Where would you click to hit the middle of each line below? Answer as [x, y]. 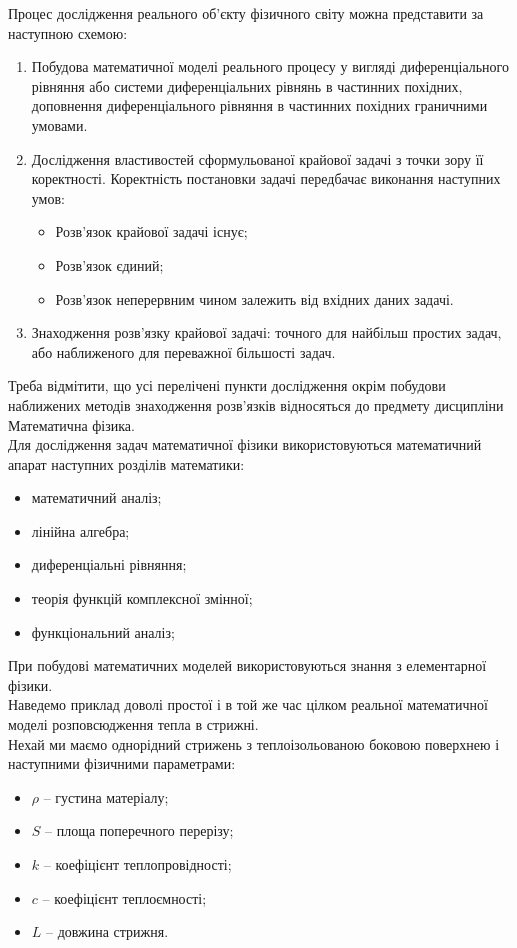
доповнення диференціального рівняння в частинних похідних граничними [259, 105]
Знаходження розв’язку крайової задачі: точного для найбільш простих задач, [266, 332]
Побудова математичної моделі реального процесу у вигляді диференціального [270, 66]
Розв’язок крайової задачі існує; [151, 231]
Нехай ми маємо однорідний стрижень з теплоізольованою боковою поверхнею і [254, 743]
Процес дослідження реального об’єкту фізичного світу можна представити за [246, 13]
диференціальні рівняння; [109, 564]
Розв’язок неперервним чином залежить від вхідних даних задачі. [254, 298]
